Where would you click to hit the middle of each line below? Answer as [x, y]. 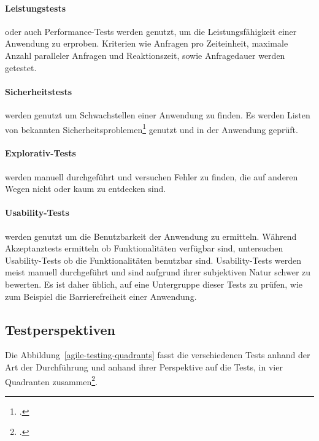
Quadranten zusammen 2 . [52, 380]
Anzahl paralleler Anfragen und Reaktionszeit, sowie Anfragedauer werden [145, 55]
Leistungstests [36, 8]
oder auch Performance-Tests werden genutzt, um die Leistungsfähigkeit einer [151, 31]
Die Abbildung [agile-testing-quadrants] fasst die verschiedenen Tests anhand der [158, 355]
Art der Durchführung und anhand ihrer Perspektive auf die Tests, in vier [144, 366]
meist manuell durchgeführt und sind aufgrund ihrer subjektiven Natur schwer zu [158, 272]
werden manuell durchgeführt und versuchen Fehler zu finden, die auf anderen [152, 176]
